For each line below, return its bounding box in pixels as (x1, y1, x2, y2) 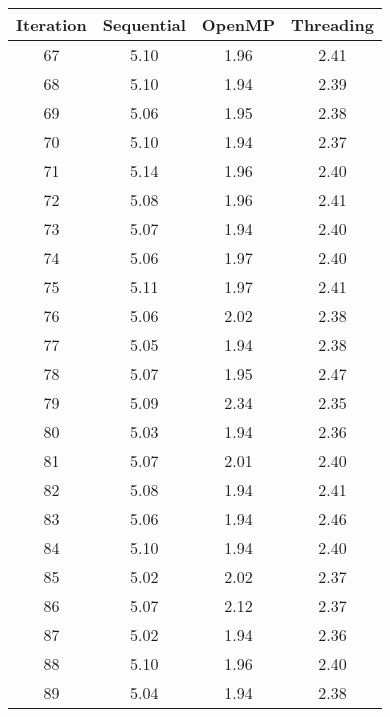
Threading (291, 13, 374, 36)
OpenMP (201, 13, 276, 36)
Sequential (102, 13, 186, 36)
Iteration (16, 13, 87, 36)
